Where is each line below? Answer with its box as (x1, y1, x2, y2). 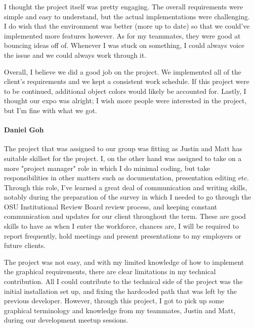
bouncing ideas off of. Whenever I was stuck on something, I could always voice (4, 40, 245, 50)
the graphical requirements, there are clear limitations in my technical (4, 266, 216, 277)
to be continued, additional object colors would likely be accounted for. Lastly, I (4, 85, 247, 96)
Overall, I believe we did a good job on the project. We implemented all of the (4, 66, 241, 77)
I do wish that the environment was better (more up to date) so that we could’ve (4, 21, 250, 31)
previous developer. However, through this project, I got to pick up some (4, 295, 224, 306)
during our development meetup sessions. (4, 315, 128, 325)
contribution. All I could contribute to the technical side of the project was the (4, 276, 243, 287)
